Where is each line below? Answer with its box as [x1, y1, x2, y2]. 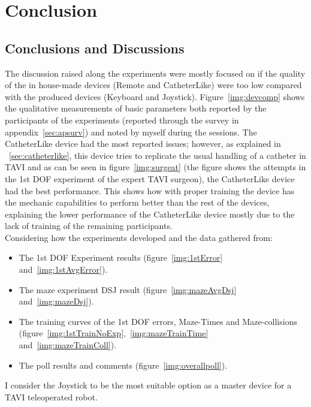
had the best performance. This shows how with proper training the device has [5, 184, 295, 197]
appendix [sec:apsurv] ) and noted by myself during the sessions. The [5, 125, 257, 138]
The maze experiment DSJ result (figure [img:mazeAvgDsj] [19, 283, 237, 296]
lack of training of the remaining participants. [5, 219, 173, 232]
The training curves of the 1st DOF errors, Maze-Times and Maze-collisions [19, 315, 297, 327]
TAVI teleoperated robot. [5, 390, 98, 403]
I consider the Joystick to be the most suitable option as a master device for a [5, 379, 292, 391]
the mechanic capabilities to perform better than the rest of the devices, [5, 196, 270, 209]
